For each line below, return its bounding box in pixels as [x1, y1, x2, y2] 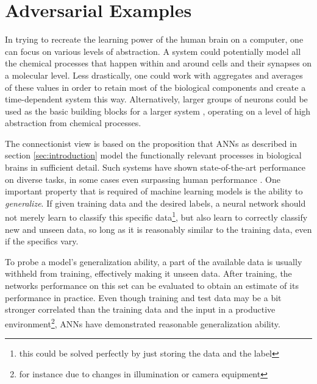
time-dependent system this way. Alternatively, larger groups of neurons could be [5, 93, 308, 105]
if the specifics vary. [5, 235, 79, 247]
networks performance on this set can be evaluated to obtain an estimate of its [5, 279, 299, 292]
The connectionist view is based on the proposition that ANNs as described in [5, 137, 297, 149]
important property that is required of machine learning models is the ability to [5, 185, 303, 197]
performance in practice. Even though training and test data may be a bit [5, 291, 282, 304]
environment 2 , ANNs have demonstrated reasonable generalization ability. [5, 315, 280, 330]
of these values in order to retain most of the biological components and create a [5, 80, 306, 93]
